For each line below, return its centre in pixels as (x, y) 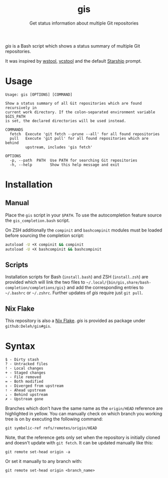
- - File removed (23, 377)
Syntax (20, 346)
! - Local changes (24, 369)
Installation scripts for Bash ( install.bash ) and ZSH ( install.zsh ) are (77, 277)
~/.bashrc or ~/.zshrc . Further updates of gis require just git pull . (74, 293)
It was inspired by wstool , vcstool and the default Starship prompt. (73, 61)
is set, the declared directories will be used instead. (66, 121)
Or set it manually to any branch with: (44, 461)
